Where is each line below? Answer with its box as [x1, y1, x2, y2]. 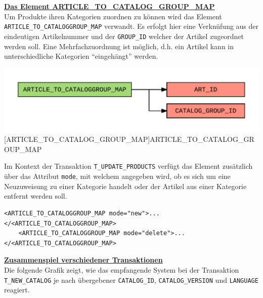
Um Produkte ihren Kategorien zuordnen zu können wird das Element [4, 11, 222, 21]
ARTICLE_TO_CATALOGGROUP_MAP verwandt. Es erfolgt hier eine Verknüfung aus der [4, 21, 259, 31]
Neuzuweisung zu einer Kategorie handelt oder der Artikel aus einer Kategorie [4, 180, 247, 191]
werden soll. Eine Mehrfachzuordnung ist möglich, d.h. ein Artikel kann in [4, 41, 234, 51]
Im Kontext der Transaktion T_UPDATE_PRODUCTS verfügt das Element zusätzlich [4, 161, 253, 171]
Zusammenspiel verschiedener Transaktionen [4, 254, 163, 265]
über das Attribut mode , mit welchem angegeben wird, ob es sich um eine [4, 171, 231, 181]
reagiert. [4, 284, 30, 295]
